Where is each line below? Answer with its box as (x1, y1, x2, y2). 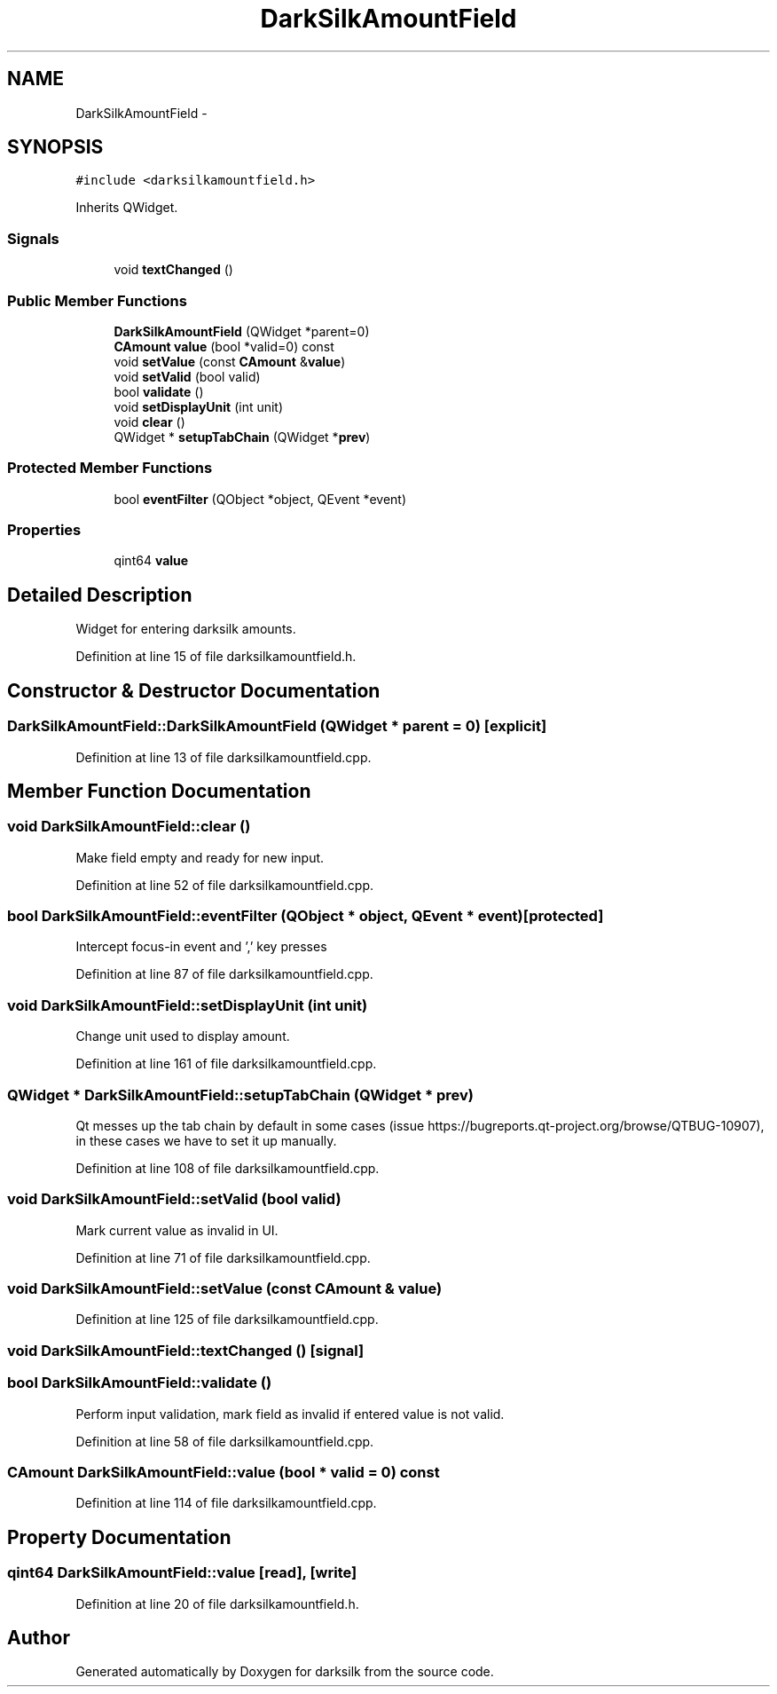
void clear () (114, 414, 185, 429)
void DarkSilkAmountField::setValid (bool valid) (7, 1190, 341, 1209)
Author (7, 1626, 70, 1649)
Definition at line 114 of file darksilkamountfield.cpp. (75, 1495, 377, 1511)
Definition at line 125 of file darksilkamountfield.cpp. (75, 1312, 379, 1328)
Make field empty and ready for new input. (75, 849, 325, 865)
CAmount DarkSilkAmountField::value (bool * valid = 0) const (7, 1462, 440, 1481)
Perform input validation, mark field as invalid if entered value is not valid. (75, 1406, 505, 1422)
